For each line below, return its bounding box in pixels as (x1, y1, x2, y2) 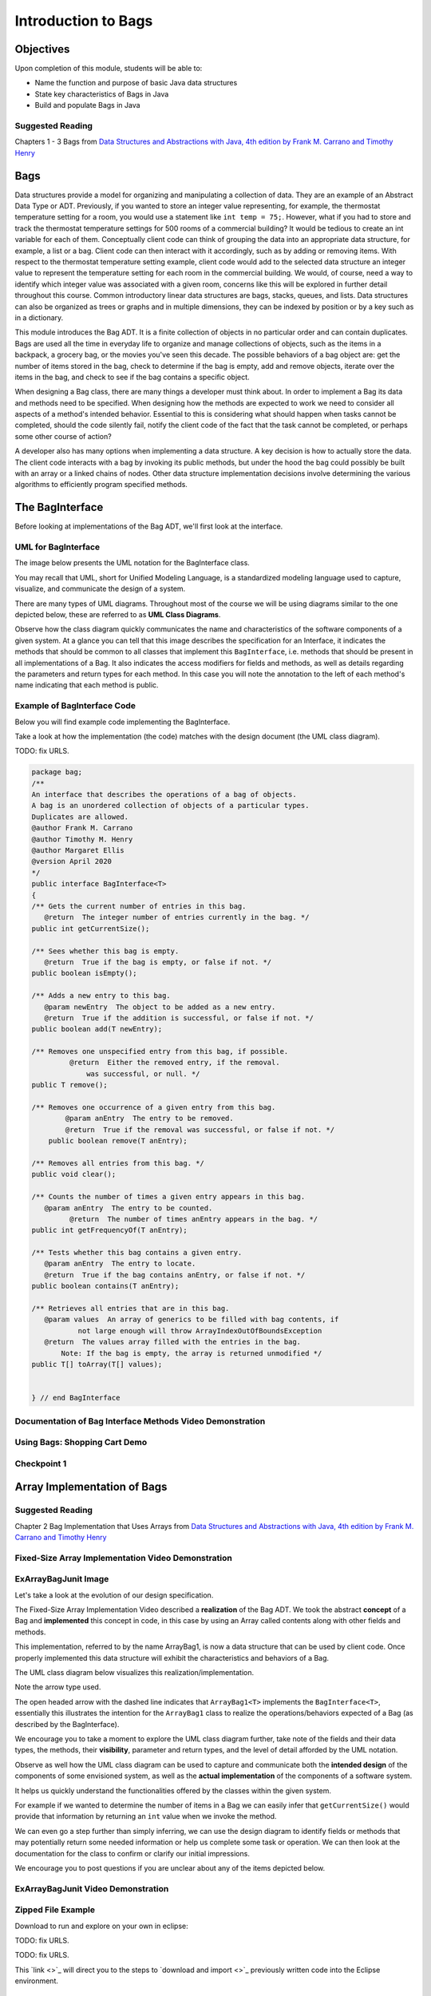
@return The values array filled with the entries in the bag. (44, 1337, 302, 1347)
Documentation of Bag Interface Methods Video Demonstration (14, 1416, 266, 1427)
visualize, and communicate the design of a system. (14, 584, 186, 594)
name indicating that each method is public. (14, 680, 159, 690)
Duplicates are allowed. (31, 812, 129, 822)
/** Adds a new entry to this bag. (31, 991, 171, 1000)
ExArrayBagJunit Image (14, 1574, 109, 1585)
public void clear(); (31, 1170, 117, 1179)
